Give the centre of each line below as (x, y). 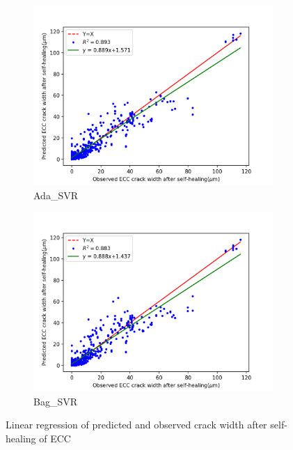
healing (21, 438)
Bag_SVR (55, 401)
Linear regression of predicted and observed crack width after (136, 425)
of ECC (55, 438)
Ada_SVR (56, 195)
